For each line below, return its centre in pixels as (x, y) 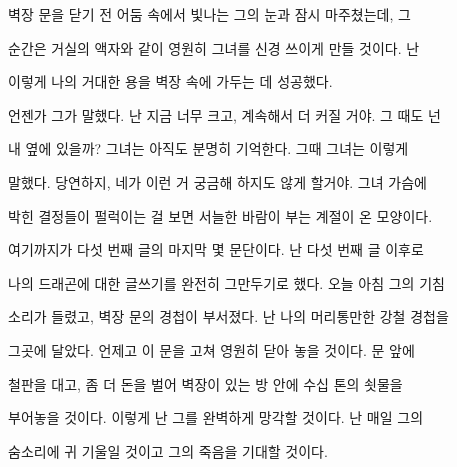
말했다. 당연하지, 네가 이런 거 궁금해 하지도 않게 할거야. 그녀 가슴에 (217, 181)
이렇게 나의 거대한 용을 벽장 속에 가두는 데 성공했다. (170, 81)
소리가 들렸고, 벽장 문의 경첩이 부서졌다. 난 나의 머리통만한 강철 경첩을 (228, 316)
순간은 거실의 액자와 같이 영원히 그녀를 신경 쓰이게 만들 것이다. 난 (214, 47)
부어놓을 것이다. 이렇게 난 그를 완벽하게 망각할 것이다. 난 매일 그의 (216, 417)
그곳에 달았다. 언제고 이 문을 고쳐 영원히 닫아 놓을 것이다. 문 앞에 (211, 349)
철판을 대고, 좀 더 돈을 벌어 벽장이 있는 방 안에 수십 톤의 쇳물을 (205, 383)
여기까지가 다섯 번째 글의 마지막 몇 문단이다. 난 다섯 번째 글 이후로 (216, 249)
